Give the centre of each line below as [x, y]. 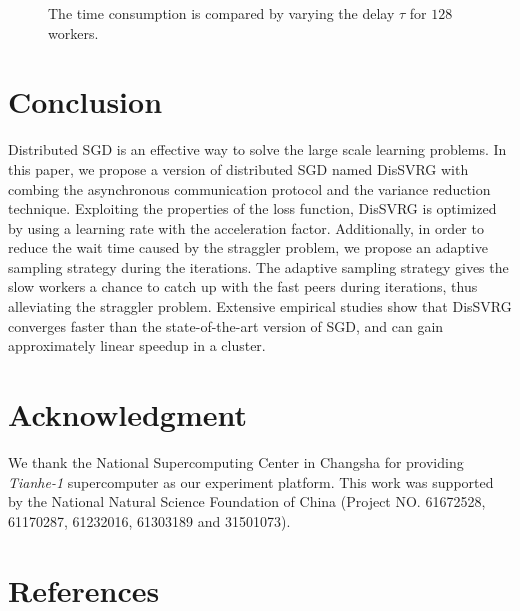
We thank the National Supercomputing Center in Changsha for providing [236, 461]
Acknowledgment [127, 414]
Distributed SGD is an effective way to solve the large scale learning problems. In [257, 149]
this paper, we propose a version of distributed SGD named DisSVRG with [238, 168]
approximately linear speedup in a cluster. [137, 345]
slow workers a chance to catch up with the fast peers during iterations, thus [243, 286]
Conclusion [85, 101]
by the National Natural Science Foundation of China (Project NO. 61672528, [247, 501]
